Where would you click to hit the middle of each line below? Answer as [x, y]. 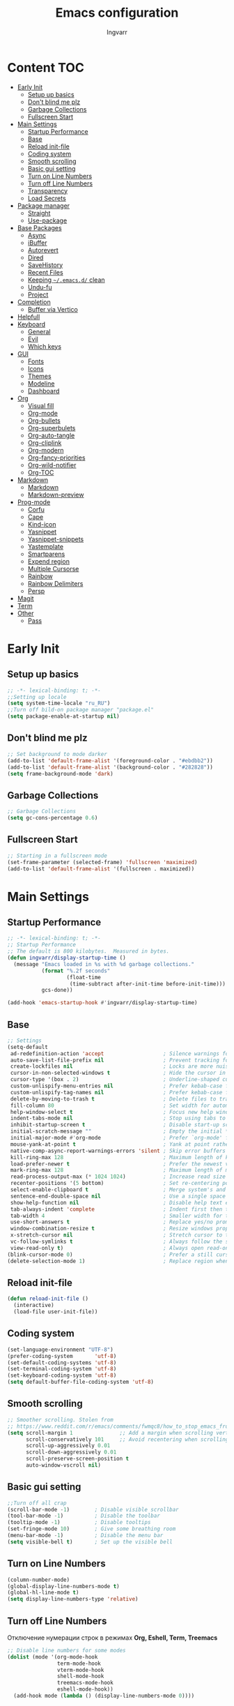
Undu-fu [40, 287]
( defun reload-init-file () [48, 1299]
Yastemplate [46, 546]
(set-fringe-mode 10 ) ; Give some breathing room [92, 1529]
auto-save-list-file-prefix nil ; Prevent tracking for [121, 1060]
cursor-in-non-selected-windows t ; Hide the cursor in [118, 1073]
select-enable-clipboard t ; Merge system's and [118, 1190]
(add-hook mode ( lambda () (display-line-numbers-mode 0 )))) [104, 1696]
